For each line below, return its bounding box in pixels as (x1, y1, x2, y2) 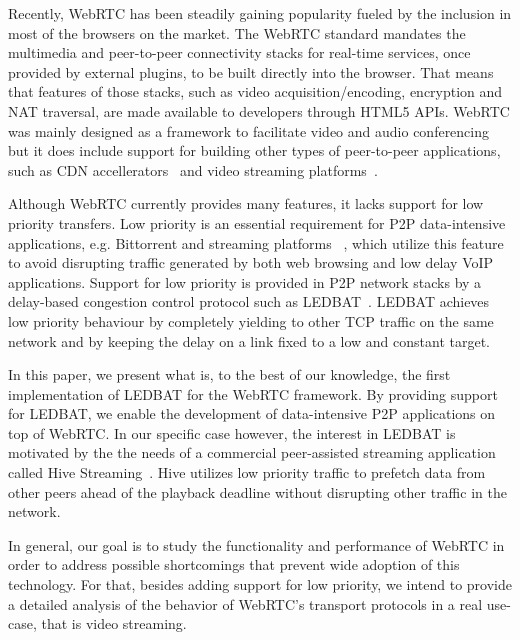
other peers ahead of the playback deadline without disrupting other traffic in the (8, 481, 507, 502)
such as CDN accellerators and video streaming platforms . (8, 159, 378, 180)
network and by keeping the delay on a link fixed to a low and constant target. (8, 330, 490, 351)
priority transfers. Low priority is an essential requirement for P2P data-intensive (8, 212, 506, 233)
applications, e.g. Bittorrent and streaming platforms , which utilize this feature (8, 232, 504, 253)
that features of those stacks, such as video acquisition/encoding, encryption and (8, 81, 503, 102)
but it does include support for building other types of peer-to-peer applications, (8, 140, 501, 161)
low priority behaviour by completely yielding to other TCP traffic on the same (8, 310, 494, 331)
